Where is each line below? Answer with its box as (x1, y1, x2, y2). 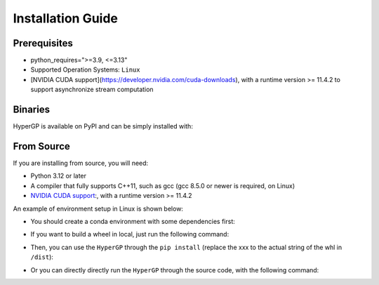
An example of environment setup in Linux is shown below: (13, 204, 184, 213)
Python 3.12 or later (30, 172, 87, 180)
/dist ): (30, 253, 54, 261)
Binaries (13, 104, 51, 116)
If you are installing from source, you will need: (13, 159, 149, 168)
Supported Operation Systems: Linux (30, 65, 140, 74)
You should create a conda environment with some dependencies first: (30, 218, 235, 225)
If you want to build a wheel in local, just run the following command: (30, 230, 230, 239)
